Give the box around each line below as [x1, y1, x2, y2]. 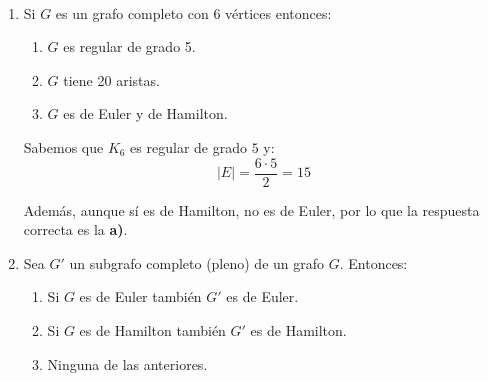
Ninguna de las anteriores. [47, 353, 208, 374]
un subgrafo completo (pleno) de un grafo [69, 252, 325, 273]
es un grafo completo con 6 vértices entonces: [55, 2, 332, 23]
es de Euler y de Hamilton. [63, 103, 228, 124]
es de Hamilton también [79, 320, 226, 340]
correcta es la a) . [23, 219, 128, 240]
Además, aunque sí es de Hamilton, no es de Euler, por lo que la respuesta [23, 199, 480, 220]
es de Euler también [79, 286, 202, 307]
